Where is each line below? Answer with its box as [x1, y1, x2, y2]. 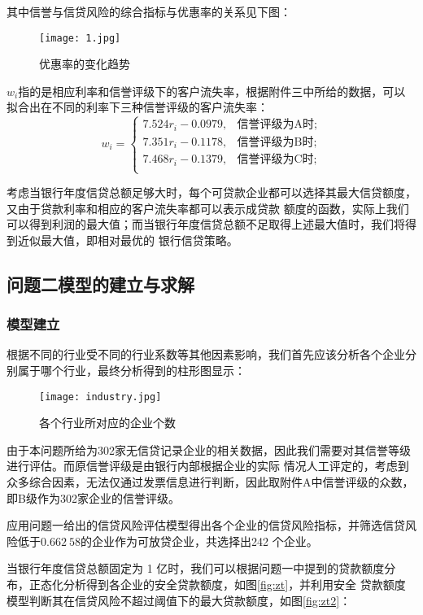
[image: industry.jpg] [39, 390, 162, 403]
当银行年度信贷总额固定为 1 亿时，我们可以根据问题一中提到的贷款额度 [7, 560, 385, 577]
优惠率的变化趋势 [39, 55, 130, 72]
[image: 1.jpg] [39, 32, 121, 44]
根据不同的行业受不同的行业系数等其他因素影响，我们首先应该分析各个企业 [7, 346, 405, 363]
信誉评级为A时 [237, 119, 314, 131]
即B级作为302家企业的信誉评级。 [7, 489, 180, 506]
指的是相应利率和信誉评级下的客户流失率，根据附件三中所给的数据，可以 [18, 82, 406, 99]
